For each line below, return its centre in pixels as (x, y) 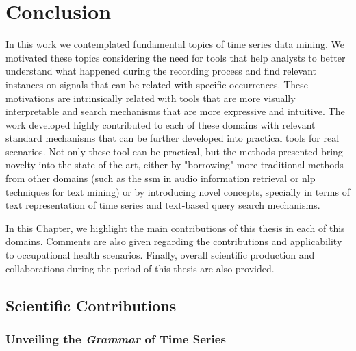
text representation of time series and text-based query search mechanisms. (163, 205)
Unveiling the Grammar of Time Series (116, 338)
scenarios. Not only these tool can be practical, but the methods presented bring (174, 151)
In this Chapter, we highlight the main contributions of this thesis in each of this (175, 227)
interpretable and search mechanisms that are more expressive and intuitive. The (175, 111)
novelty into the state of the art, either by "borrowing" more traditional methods (175, 165)
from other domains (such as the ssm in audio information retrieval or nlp (161, 178)
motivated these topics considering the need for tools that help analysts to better (176, 57)
